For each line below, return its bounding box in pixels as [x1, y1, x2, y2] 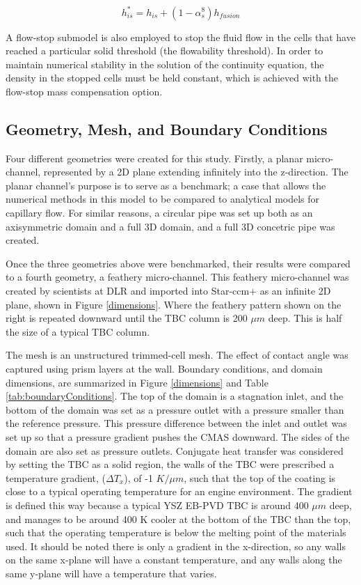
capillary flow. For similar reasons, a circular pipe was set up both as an [6, 205, 313, 220]
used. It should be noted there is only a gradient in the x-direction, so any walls [6, 538, 346, 553]
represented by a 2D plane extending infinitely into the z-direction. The [43, 164, 348, 179]
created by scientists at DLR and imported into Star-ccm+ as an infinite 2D [6, 283, 331, 298]
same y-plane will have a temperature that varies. [6, 565, 217, 580]
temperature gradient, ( [6, 470, 106, 485]
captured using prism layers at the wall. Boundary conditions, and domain [6, 361, 323, 375]
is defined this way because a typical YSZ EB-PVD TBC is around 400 [6, 497, 309, 512]
